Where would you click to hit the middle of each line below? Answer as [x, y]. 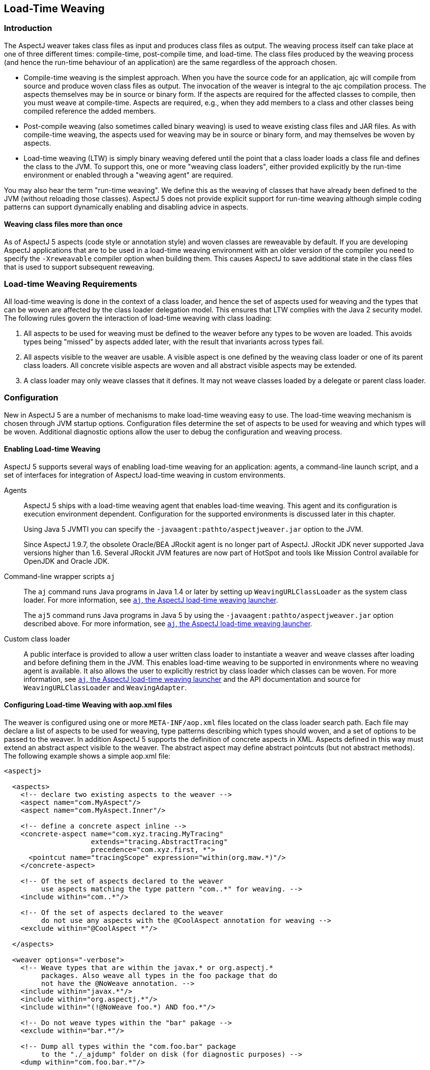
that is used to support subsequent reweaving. [79, 267]
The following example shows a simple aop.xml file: [87, 756]
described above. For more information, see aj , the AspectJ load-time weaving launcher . [168, 623]
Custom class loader [37, 639]
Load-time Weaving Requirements [71, 284]
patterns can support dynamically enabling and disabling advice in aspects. [126, 207]
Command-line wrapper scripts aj [59, 576]
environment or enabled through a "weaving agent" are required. [129, 175]
